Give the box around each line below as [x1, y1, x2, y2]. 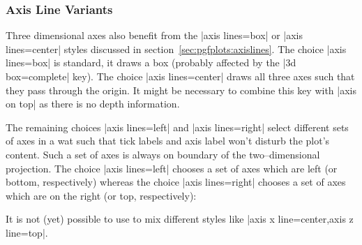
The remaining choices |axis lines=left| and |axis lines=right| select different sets [6, 119, 349, 134]
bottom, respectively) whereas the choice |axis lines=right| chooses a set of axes [6, 175, 346, 189]
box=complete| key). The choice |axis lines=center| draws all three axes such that [6, 69, 355, 83]
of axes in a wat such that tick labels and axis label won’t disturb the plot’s [6, 133, 330, 148]
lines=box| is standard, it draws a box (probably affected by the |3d [6, 55, 296, 70]
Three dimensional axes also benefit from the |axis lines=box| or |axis [6, 28, 303, 43]
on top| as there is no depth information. [6, 96, 180, 111]
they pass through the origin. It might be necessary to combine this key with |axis [6, 82, 357, 97]
